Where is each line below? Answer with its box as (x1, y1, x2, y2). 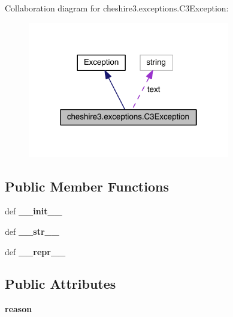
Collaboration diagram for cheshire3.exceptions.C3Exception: (5, 2, 229, 14)
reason (5, 303, 32, 315)
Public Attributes (5, 274, 116, 293)
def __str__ (5, 225, 59, 237)
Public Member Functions (5, 177, 169, 195)
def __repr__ (5, 245, 66, 258)
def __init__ (5, 205, 62, 217)
